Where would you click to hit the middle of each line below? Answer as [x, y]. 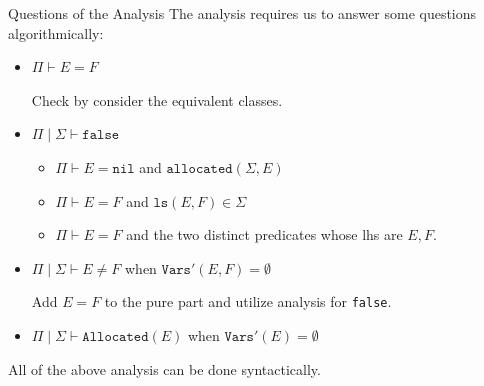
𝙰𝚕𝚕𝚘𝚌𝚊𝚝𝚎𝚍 [115, 337]
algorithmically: [56, 32]
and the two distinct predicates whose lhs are [264, 234]
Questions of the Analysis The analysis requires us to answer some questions [242, 13]
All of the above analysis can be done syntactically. [164, 368]
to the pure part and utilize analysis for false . [248, 301]
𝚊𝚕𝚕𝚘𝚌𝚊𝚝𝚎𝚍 [199, 168]
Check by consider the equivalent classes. [157, 99]
